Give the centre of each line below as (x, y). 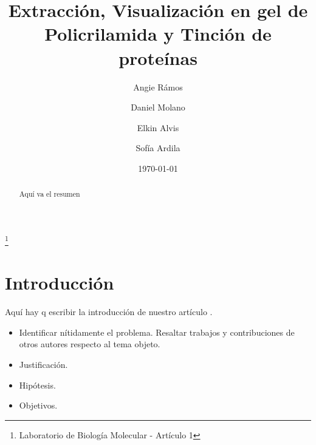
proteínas (158, 57)
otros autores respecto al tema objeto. (90, 344)
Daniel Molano (158, 107)
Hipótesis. (37, 385)
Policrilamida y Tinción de (158, 34)
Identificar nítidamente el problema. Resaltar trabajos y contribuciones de (157, 332)
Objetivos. (38, 405)
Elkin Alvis (158, 127)
